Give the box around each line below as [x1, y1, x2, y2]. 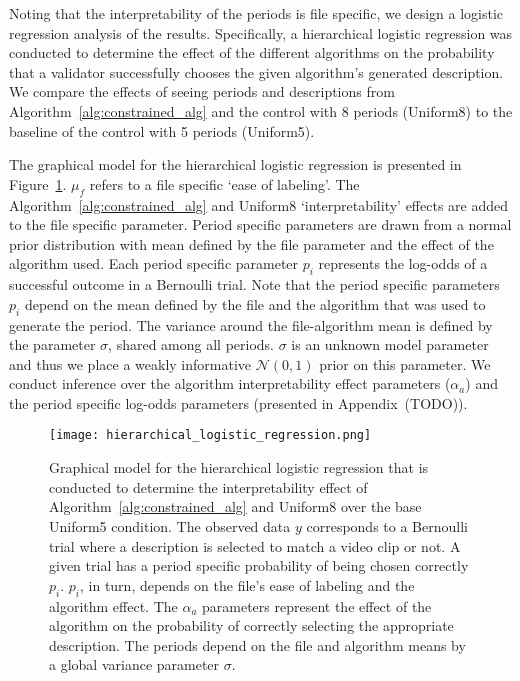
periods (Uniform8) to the [353, 100, 513, 121]
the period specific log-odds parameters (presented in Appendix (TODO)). [9, 392, 468, 413]
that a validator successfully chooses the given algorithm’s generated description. [9, 61, 504, 82]
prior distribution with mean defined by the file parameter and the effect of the [9, 233, 494, 254]
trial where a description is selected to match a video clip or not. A [49, 535, 461, 556]
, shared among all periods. [108, 334, 274, 355]
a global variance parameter [49, 654, 220, 675]
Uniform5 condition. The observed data [49, 515, 291, 536]
